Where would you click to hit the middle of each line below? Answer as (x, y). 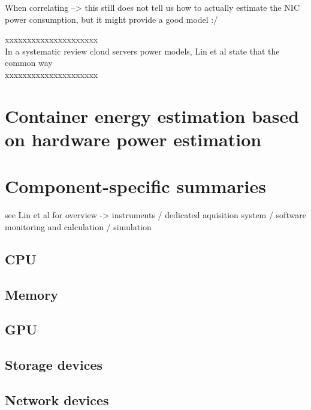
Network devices (57, 400)
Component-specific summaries (135, 186)
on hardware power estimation (133, 139)
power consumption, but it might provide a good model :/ (111, 19)
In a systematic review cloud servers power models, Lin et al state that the (142, 51)
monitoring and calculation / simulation (78, 226)
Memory (31, 294)
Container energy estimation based (152, 115)
